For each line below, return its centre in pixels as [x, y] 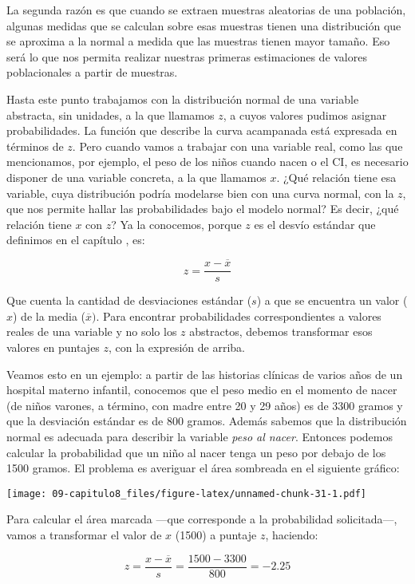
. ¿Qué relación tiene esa [336, 177]
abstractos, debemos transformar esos [281, 331]
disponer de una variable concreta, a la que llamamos [136, 177]
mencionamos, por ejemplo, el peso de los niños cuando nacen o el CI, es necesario [207, 162]
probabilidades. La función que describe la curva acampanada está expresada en [202, 130]
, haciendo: [292, 534]
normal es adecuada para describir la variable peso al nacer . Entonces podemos [200, 436]
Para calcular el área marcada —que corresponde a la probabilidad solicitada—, [202, 519]
